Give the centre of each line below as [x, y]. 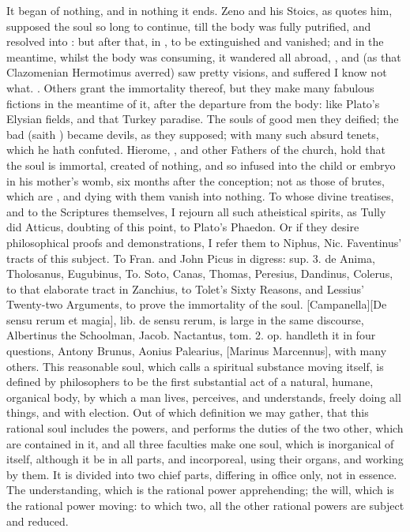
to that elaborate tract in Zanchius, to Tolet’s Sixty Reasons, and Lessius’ [185, 288]
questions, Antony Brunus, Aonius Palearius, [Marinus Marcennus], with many [197, 351]
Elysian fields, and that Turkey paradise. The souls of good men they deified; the [203, 119]
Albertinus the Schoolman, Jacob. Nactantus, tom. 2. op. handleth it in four [191, 335]
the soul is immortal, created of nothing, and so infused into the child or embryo [201, 165]
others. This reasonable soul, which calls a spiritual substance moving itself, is [195, 366]
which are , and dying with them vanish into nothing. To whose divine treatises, [200, 196]
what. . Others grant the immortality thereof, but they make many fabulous [190, 87]
